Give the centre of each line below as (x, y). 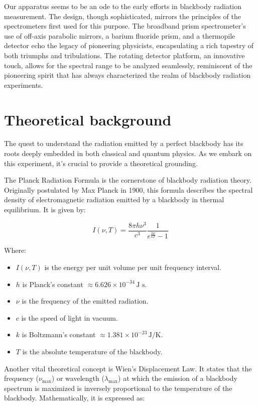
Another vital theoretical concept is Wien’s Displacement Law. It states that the (128, 368)
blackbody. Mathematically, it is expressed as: (75, 398)
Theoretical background (88, 119)
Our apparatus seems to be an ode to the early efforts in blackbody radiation (123, 6)
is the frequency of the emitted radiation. (85, 301)
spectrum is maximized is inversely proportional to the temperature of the (118, 388)
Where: (15, 250)
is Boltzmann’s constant (59, 334)
